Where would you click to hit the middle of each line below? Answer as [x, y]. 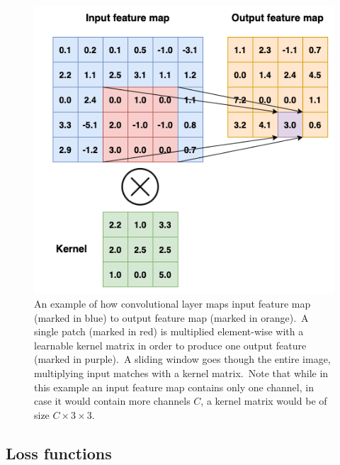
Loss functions [59, 453]
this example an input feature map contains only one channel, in [174, 387]
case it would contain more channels [112, 401]
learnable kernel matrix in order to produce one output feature [170, 345]
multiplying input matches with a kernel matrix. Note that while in [181, 372]
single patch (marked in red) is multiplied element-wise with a [169, 331]
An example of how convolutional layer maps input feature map [172, 303]
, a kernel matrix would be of [264, 401]
